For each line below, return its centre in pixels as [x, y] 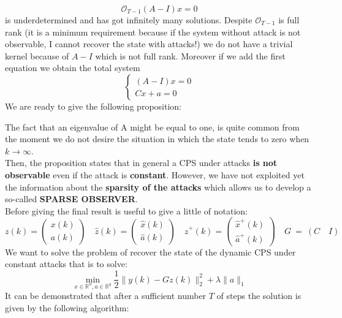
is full [289, 20]
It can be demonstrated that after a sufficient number [106, 296]
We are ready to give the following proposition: [93, 106]
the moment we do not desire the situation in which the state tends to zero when [157, 139]
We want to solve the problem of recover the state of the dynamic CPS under [150, 252]
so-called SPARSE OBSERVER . [71, 199]
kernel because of [37, 55]
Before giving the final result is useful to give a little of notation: [127, 210]
